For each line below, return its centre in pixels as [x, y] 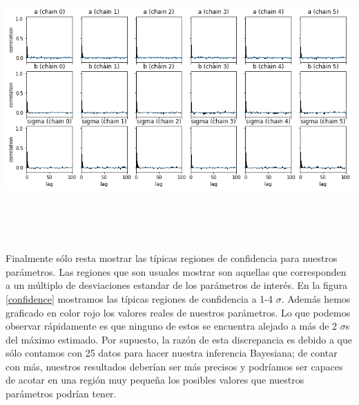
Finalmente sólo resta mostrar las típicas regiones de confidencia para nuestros [172, 258]
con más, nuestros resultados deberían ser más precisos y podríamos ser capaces [174, 366]
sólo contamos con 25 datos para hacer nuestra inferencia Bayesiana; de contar [172, 353]
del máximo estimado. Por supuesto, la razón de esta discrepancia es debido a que [179, 339]
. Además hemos [316, 298]
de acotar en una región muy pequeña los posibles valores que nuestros [155, 380]
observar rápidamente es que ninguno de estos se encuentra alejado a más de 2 [172, 326]
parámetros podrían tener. [61, 394]
